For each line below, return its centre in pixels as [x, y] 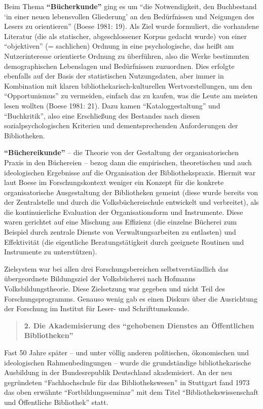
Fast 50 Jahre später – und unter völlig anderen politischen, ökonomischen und [127, 352]
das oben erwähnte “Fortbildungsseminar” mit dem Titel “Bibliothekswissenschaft [131, 392]
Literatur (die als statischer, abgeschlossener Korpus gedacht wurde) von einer [125, 36]
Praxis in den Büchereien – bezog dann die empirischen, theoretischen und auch [128, 162]
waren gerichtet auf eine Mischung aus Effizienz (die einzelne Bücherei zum [121, 222]
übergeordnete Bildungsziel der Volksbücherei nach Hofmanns [100, 278]
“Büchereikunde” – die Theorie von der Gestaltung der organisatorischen [121, 152]
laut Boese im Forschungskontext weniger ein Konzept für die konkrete [114, 182]
